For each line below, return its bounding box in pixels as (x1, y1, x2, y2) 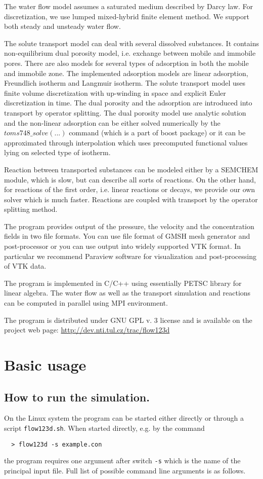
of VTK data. (4, 261, 47, 271)
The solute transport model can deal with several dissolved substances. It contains (4, 38, 259, 48)
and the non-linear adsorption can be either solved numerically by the (4, 117, 221, 128)
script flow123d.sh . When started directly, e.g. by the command (4, 422, 205, 433)
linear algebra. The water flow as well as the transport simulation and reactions (4, 287, 251, 298)
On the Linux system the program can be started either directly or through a (4, 413, 244, 423)
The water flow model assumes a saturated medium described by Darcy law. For (4, 1, 253, 11)
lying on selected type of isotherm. (4, 147, 111, 158)
